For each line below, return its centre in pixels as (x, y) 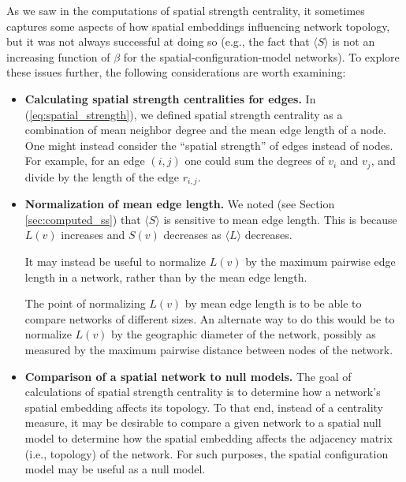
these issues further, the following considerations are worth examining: (176, 72)
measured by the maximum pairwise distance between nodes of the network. (209, 349)
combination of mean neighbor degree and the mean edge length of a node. (205, 130)
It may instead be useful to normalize (115, 262)
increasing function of (58, 56)
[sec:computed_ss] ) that (83, 219)
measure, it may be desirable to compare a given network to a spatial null (203, 422)
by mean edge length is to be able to (273, 303)
